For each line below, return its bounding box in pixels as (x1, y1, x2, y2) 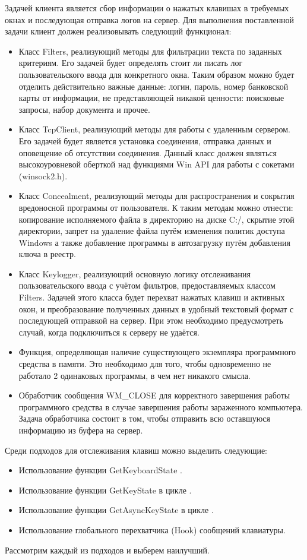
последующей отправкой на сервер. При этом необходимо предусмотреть (18, 314, 283, 327)
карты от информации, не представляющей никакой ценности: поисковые (18, 91, 284, 104)
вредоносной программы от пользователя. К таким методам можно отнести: (18, 201, 293, 213)
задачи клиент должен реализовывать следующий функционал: (5, 25, 232, 37)
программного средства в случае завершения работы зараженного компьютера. (18, 400, 303, 413)
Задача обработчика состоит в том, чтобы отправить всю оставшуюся (18, 412, 270, 425)
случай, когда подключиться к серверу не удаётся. (18, 325, 200, 338)
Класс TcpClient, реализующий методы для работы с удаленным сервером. (18, 123, 290, 135)
